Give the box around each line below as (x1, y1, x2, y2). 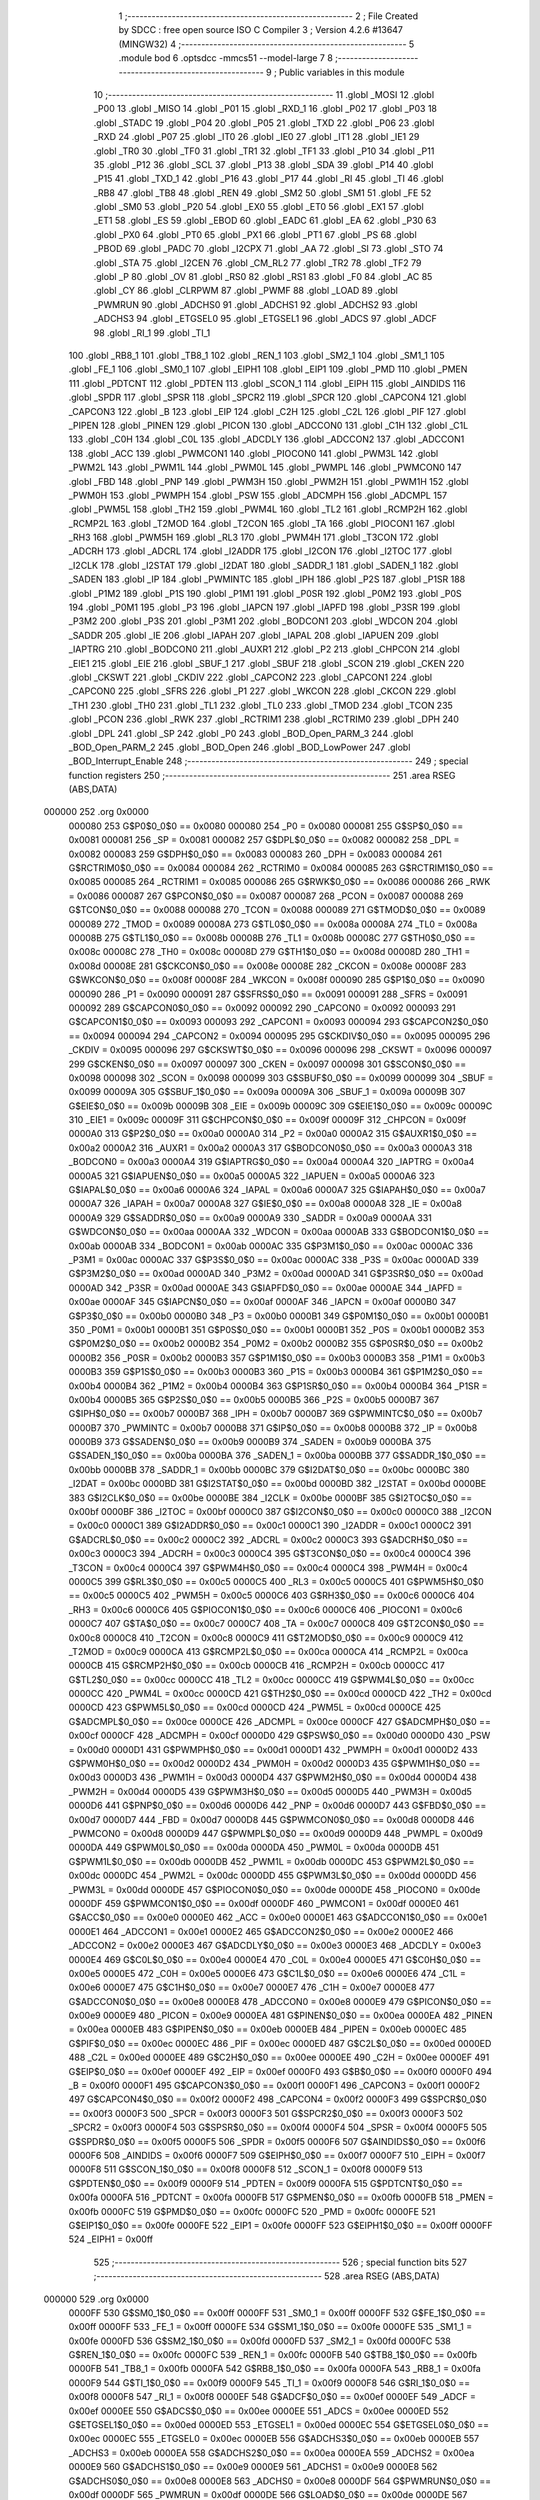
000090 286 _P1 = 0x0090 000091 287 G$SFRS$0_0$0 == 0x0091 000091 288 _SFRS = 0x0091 (68, 988, 468, 1000)
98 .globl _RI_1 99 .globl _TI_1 (93, 326, 211, 339)
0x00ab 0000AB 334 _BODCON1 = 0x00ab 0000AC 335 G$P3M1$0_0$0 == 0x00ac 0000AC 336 (68, 1240, 474, 1252)
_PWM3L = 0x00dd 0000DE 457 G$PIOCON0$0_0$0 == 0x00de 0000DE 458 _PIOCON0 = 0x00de (68, 1883, 481, 1895)
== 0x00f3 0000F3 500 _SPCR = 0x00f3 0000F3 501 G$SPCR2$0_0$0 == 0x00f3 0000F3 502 (68, 2107, 464, 2119)
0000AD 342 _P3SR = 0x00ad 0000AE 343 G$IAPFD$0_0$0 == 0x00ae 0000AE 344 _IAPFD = (68, 1281, 463, 1294)
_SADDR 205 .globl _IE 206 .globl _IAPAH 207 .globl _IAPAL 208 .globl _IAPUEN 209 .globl (68, 629, 439, 641)
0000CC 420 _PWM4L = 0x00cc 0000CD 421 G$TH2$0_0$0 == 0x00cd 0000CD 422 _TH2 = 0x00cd (68, 1688, 492, 1700)
